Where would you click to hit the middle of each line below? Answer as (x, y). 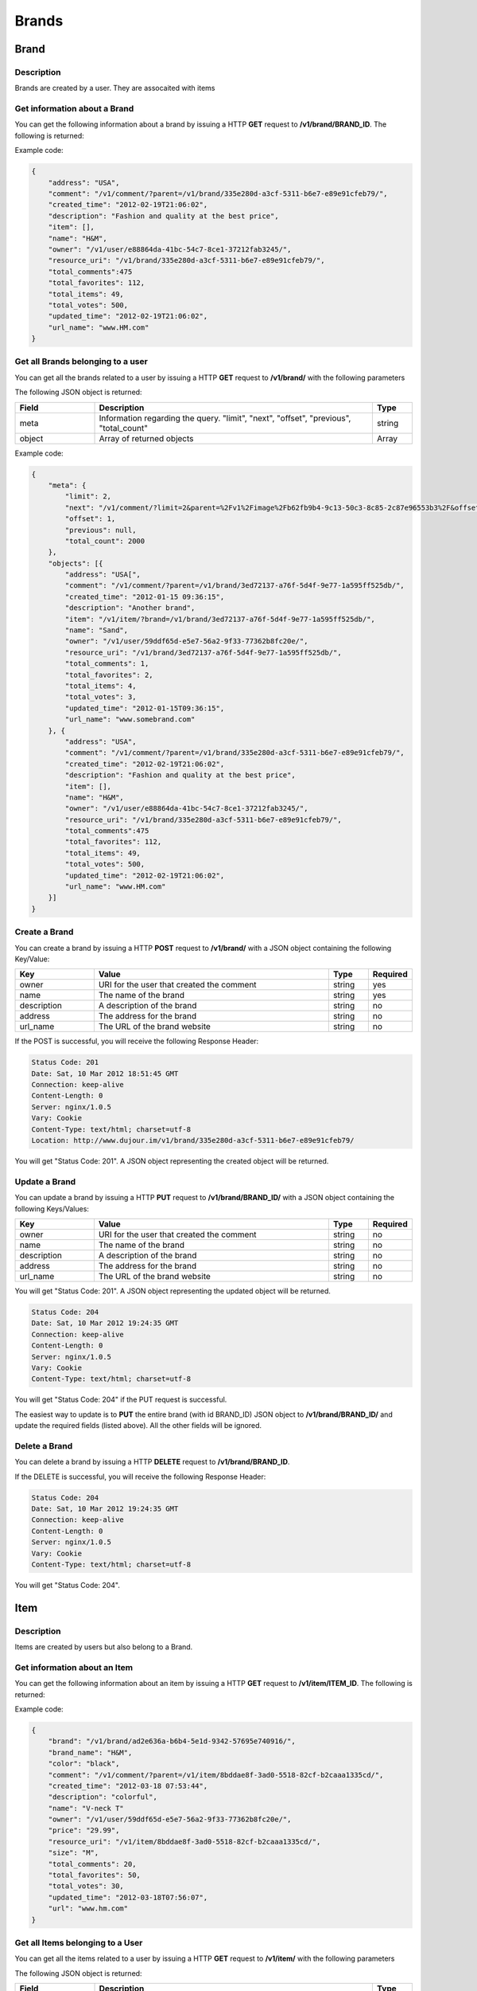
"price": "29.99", (84, 1831)
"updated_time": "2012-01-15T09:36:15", (145, 708)
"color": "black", (84, 1764)
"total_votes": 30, (86, 1886)
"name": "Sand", (97, 630)
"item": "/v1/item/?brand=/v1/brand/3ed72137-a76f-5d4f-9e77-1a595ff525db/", (220, 619)
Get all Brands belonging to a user (81, 362)
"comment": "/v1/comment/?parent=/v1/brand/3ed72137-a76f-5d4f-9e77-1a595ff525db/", (235, 586)
